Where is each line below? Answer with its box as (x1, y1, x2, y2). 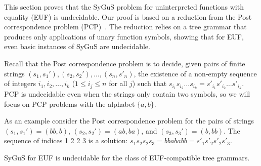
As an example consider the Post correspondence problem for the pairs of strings (4, 115, 254, 126)
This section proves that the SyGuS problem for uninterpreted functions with (4, 2, 244, 12)
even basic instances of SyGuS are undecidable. (4, 41, 150, 52)
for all (109, 78, 127, 89)
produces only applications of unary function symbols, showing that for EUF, (4, 31, 244, 41)
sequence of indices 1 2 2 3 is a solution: (4, 135, 128, 146)
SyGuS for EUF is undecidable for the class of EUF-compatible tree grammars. (4, 152, 250, 162)
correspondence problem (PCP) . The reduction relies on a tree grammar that (4, 21, 247, 32)
